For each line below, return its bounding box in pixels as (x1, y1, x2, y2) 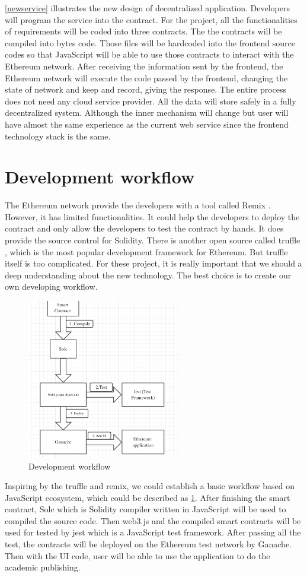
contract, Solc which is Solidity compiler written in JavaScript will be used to (5, 503, 286, 515)
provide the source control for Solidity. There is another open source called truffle (5, 234, 300, 246)
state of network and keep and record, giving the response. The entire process (5, 83, 287, 96)
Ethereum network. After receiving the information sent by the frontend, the (5, 59, 283, 72)
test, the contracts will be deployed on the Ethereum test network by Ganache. (5, 538, 292, 550)
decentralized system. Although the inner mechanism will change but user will (5, 106, 289, 119)
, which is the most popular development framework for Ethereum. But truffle (5, 245, 288, 258)
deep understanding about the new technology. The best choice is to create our (5, 268, 292, 281)
